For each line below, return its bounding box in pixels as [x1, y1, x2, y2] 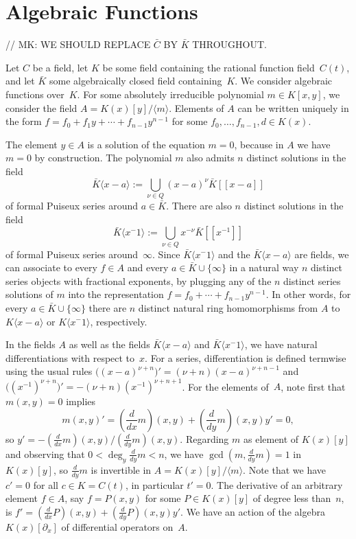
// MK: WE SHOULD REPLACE [5, 37, 151, 51]
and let [5, 73, 35, 88]
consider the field [5, 100, 78, 115]
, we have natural [244, 337, 318, 352]
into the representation [68, 287, 164, 301]
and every [127, 260, 169, 275]
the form [5, 114, 42, 128]
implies [66, 394, 96, 409]
